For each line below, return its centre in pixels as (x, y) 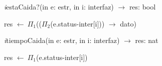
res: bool (142, 6)
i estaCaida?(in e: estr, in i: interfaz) (59, 6)
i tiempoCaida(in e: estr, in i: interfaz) (62, 40)
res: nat (147, 40)
